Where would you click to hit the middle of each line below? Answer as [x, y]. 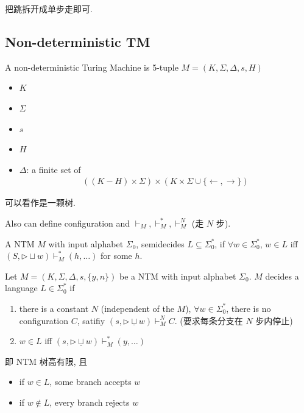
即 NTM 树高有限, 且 [46, 361]
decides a [282, 276]
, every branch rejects [90, 402]
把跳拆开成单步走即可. [49, 9]
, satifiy [91, 320]
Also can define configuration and [68, 223]
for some [116, 256]
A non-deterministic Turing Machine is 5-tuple [92, 67]
